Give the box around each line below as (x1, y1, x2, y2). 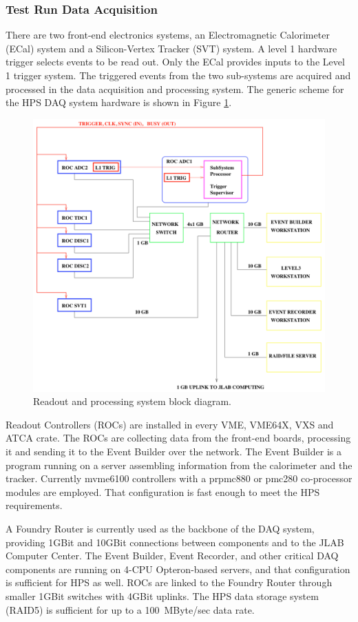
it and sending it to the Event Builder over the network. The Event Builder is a (6, 444, 341, 458)
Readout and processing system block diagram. (33, 394, 231, 408)
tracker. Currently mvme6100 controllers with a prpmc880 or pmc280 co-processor (6, 471, 352, 486)
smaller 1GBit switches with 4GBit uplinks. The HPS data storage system (6, 588, 319, 603)
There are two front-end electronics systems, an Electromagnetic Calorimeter (6, 28, 330, 42)
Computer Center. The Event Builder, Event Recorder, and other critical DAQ (6, 548, 339, 563)
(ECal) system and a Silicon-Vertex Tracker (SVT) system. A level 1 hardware (6, 41, 337, 55)
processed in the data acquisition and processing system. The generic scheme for (6, 81, 344, 96)
